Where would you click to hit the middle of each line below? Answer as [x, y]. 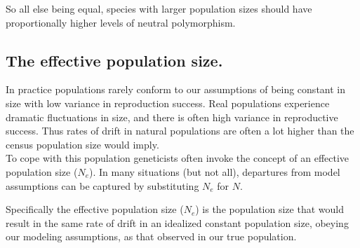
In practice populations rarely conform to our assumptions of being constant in [176, 89]
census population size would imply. [82, 144]
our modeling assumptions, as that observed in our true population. [151, 236]
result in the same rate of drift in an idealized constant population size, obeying [177, 222]
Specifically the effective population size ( [95, 209]
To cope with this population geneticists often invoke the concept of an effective [178, 158]
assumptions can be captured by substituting [102, 185]
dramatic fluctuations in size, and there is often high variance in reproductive [172, 117]
